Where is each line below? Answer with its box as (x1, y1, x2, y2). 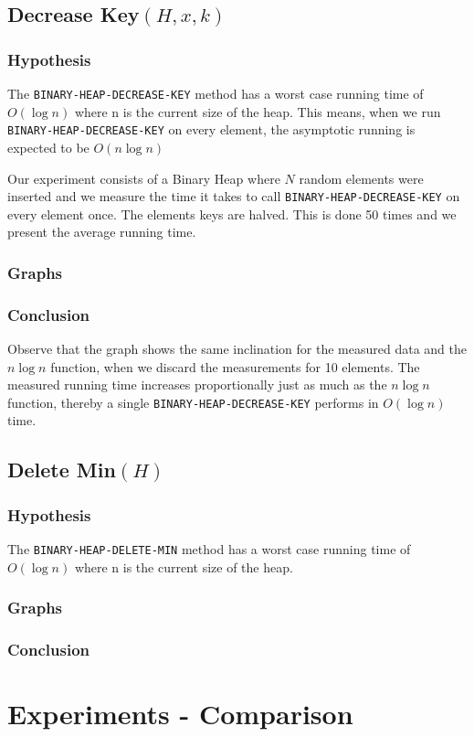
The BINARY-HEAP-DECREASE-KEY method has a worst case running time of (7, 84, 424, 102)
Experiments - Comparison (7, 695, 353, 732)
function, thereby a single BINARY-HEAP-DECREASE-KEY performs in (7, 392, 379, 411)
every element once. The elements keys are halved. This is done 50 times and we (7, 204, 457, 223)
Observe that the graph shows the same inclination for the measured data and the (7, 339, 467, 358)
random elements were (299, 168, 424, 187)
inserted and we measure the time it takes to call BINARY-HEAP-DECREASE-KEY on (7, 187, 460, 206)
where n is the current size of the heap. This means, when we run (74, 101, 441, 121)
